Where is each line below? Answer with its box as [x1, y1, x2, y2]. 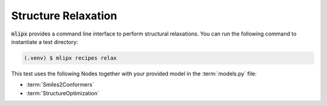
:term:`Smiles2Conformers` [26, 81, 94, 89]
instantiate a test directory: [11, 38, 78, 45]
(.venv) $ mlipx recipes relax [24, 54, 117, 61]
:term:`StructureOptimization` [26, 89, 99, 96]
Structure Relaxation [11, 9, 117, 22]
